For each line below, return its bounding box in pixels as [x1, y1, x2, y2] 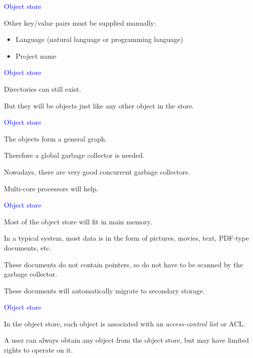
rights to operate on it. [4, 345, 73, 355]
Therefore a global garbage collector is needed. [4, 150, 145, 160]
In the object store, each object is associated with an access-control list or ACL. [4, 318, 246, 328]
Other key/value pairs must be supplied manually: [4, 17, 156, 28]
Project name [15, 50, 56, 61]
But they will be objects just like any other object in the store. [4, 100, 194, 110]
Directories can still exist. [4, 83, 82, 94]
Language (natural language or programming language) [15, 34, 183, 44]
